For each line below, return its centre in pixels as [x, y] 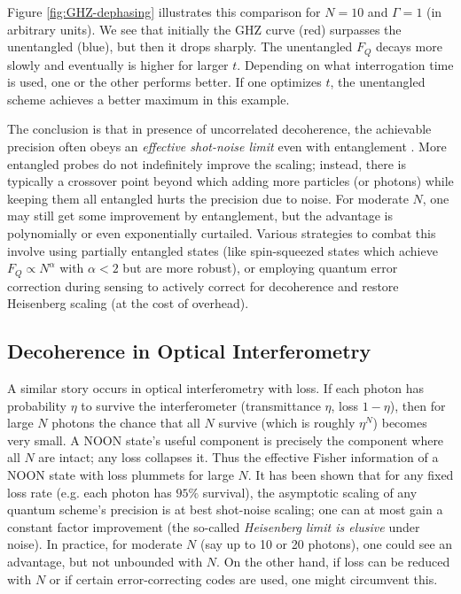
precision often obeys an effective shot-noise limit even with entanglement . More [227, 147]
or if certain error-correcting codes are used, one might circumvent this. [243, 579]
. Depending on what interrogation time [345, 64]
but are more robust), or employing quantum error [260, 268]
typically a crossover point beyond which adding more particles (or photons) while [230, 181]
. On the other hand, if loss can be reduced [333, 561]
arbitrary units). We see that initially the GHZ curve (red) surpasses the [204, 29]
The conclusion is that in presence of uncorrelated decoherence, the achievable [219, 129]
